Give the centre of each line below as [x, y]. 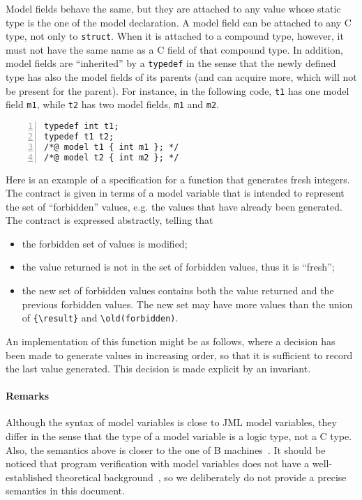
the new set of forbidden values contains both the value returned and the [178, 290]
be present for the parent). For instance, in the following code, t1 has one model [178, 90]
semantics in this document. [65, 491]
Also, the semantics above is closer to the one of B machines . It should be [166, 449]
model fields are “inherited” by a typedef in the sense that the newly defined [171, 63]
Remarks [28, 396]
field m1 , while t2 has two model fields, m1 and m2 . [112, 104]
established [29, 477]
